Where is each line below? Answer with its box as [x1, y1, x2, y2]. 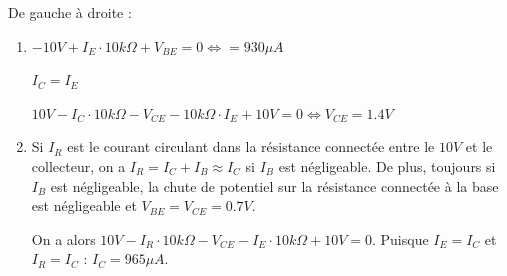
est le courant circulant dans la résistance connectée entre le [67, 136, 435, 157]
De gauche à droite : [8, 2, 132, 22]
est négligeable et [31, 195, 137, 216]
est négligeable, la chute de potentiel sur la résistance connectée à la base [50, 175, 499, 196]
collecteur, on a [31, 155, 126, 176]
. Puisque [371, 228, 429, 249]
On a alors [31, 228, 96, 249]
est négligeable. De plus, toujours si [278, 155, 496, 176]
